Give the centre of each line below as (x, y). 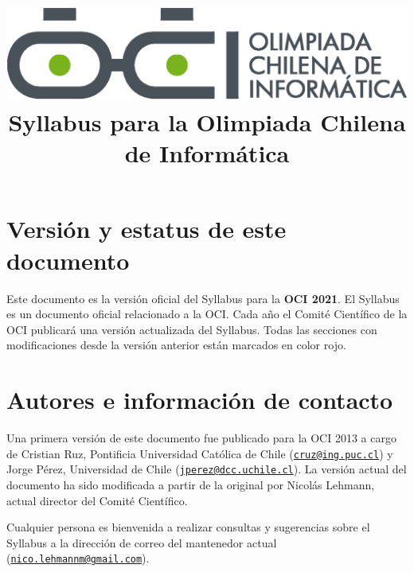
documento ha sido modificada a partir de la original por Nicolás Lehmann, (191, 484)
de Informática (207, 153)
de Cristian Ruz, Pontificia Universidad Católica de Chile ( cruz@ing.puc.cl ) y (200, 453)
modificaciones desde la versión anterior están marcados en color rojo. (176, 345)
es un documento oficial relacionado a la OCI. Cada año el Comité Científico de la (207, 314)
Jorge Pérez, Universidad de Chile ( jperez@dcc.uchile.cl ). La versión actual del (207, 469)
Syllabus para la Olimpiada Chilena (207, 122)
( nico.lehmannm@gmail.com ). (78, 558)
